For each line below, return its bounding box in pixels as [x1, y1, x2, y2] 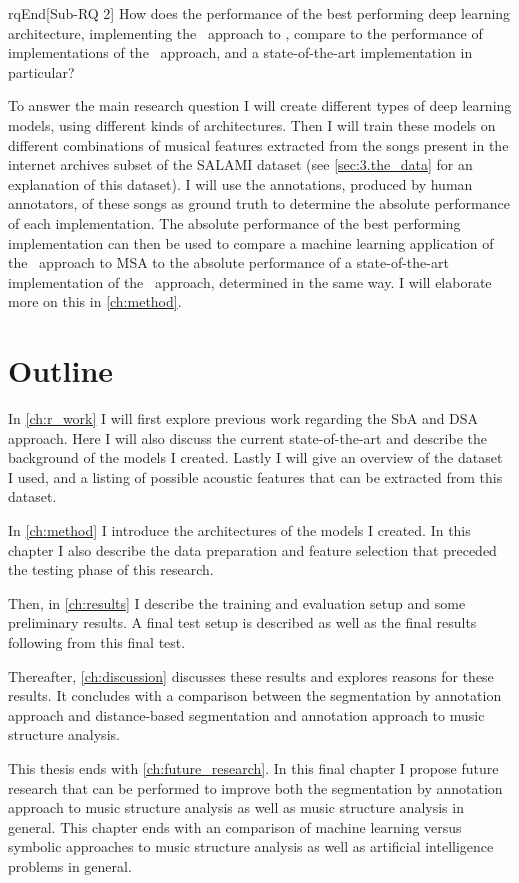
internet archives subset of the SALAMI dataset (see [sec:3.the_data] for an [8, 154, 473, 175]
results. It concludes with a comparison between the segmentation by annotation [8, 685, 502, 706]
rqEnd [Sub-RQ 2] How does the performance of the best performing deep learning [8, 3, 511, 23]
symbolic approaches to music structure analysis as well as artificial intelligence [8, 836, 494, 857]
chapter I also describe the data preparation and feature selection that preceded [8, 539, 497, 560]
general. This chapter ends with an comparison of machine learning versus [8, 816, 462, 837]
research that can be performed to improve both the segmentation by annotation [8, 777, 503, 798]
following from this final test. [8, 631, 186, 652]
